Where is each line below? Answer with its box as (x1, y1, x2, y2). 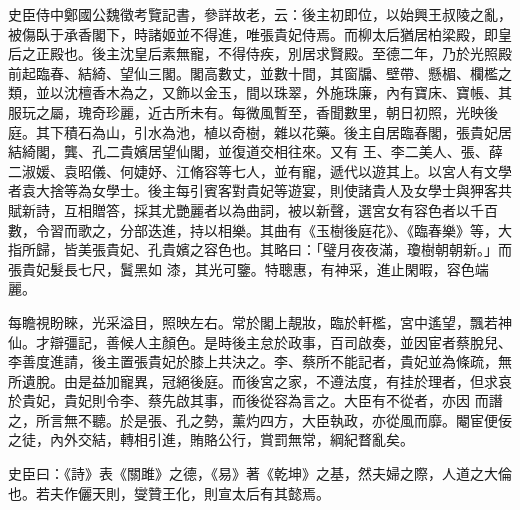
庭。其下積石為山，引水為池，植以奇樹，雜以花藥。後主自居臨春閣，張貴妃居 (8, 121, 512, 142)
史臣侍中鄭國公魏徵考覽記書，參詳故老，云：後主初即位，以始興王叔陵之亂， (8, 4, 512, 24)
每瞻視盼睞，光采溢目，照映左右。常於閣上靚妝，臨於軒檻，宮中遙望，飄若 (8, 311, 498, 332)
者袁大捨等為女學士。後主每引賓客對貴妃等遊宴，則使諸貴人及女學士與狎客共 (8, 180, 512, 201)
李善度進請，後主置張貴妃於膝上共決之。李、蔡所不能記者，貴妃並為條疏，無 (8, 351, 512, 372)
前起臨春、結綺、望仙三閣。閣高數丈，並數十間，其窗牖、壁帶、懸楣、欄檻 (8, 62, 498, 83)
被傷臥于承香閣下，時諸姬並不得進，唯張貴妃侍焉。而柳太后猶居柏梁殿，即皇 (8, 23, 512, 44)
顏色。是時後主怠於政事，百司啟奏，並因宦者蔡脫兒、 (161, 331, 512, 352)
